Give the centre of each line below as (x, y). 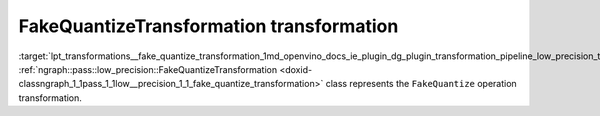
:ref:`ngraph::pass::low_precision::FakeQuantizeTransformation (148, 69)
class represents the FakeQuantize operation (421, 84)
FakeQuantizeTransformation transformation (208, 26)
